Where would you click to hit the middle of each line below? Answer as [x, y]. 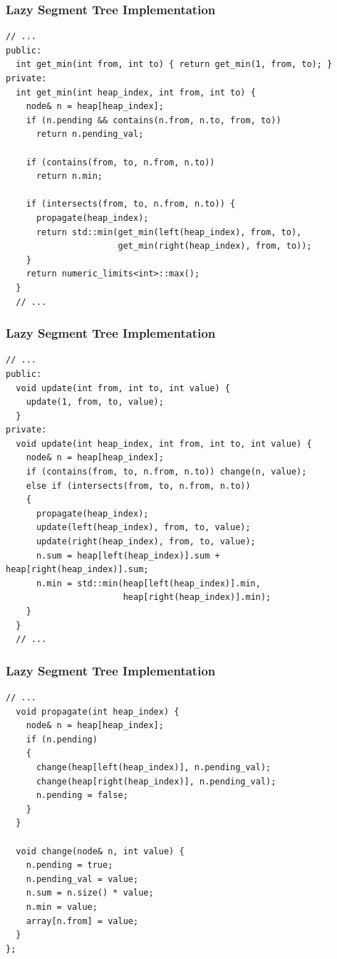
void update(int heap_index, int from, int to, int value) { [164, 444]
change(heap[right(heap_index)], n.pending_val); [156, 781]
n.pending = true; [69, 865]
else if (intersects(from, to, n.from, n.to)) [138, 486]
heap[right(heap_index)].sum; [77, 570]
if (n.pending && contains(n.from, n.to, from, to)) [154, 120]
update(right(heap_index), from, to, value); [146, 542]
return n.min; [69, 176]
